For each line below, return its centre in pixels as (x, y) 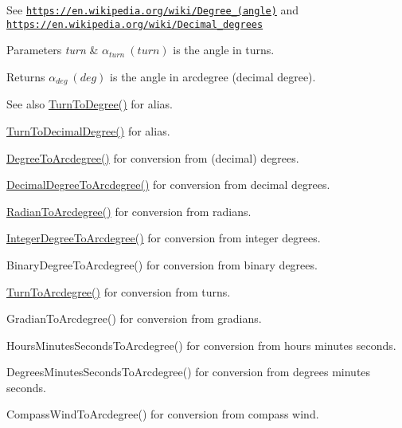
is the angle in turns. (224, 50)
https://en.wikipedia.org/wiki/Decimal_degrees (135, 24)
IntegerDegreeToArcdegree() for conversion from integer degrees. (164, 238)
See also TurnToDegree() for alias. (90, 104)
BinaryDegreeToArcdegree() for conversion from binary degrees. (162, 264)
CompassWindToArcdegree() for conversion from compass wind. (163, 414)
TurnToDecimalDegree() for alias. (88, 130)
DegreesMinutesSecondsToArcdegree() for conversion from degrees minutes (189, 372)
